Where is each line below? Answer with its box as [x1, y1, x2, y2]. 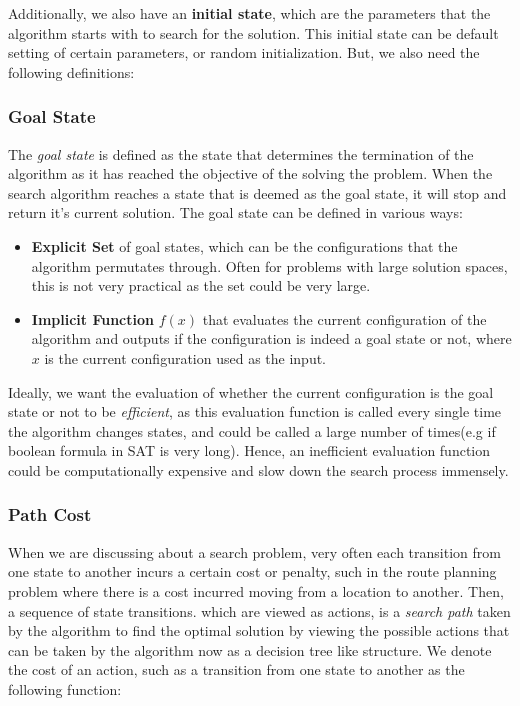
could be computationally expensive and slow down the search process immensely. [8, 459, 509, 480]
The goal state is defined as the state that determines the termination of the [8, 143, 474, 164]
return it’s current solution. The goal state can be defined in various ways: [8, 202, 463, 223]
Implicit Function [31, 308, 154, 329]
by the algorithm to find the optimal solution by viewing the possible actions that [8, 620, 510, 641]
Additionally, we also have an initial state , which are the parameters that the [8, 3, 491, 23]
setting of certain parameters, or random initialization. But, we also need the [8, 42, 480, 63]
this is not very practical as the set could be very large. [31, 275, 371, 296]
